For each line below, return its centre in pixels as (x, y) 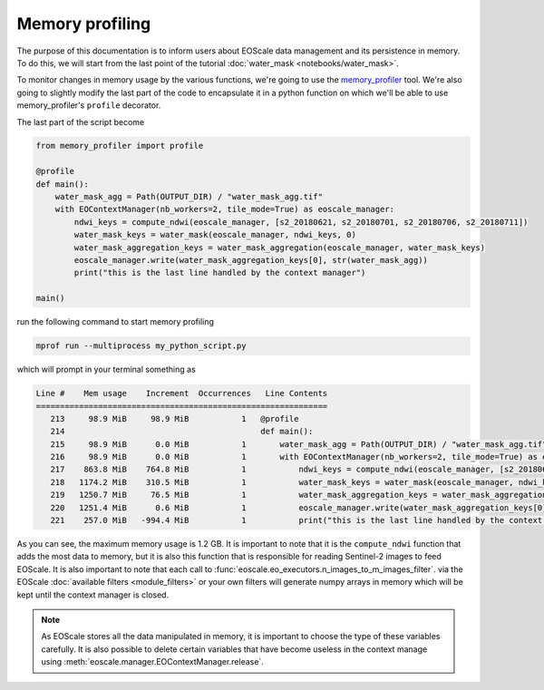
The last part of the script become (81, 121)
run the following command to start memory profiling (116, 322)
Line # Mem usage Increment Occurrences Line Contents (182, 394)
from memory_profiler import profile (120, 146)
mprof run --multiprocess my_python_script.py (141, 346)
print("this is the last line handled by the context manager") (220, 273)
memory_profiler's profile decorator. (89, 105)
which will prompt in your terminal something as (107, 369)
